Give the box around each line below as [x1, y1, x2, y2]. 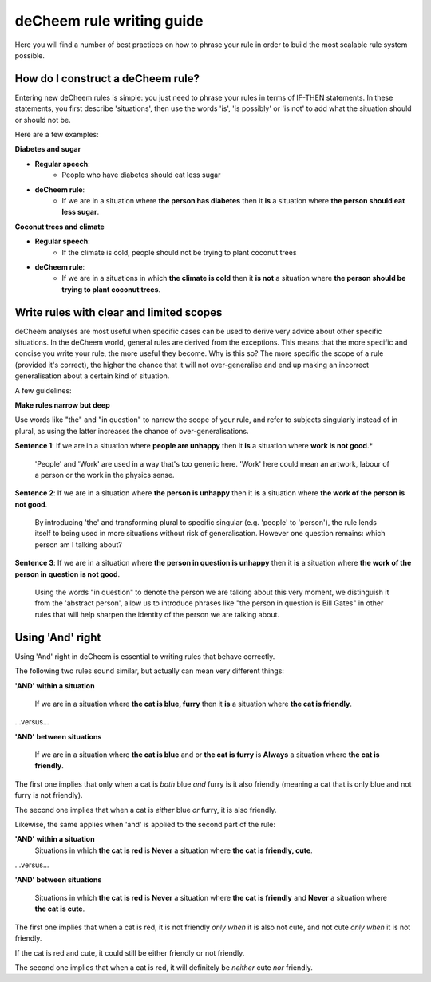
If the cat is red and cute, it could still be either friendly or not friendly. [14, 948, 245, 957]
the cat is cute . [34, 904, 85, 913]
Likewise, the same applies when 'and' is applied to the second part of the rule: [14, 820, 275, 830]
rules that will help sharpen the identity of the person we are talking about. [34, 609, 279, 619]
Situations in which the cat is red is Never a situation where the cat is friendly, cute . [34, 846, 313, 855]
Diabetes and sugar [14, 144, 81, 154]
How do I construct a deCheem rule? [14, 72, 200, 85]
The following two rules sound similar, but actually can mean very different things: [14, 666, 285, 676]
